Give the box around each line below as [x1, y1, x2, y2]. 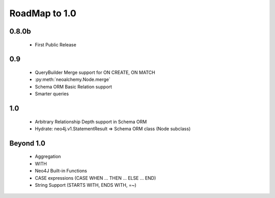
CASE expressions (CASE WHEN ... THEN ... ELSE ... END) [35, 175, 156, 181]
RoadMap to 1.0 [9, 8, 76, 19]
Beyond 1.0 [9, 139, 46, 148]
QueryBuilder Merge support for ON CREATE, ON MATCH [35, 69, 155, 75]
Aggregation [35, 153, 61, 160]
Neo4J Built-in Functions [35, 168, 88, 174]
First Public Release [35, 41, 76, 48]
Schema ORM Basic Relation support [35, 83, 112, 90]
